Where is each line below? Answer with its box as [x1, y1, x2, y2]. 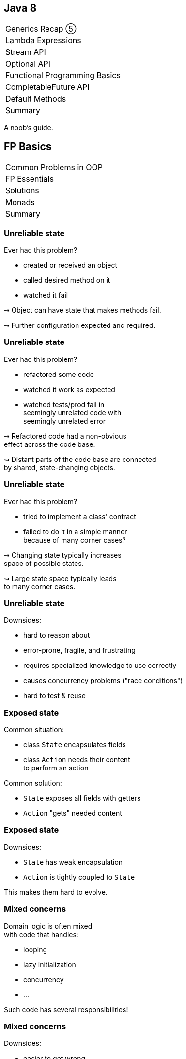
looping [23, 945, 47, 954]
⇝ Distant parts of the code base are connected [4, 455, 156, 463]
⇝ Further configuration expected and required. [4, 321, 155, 330]
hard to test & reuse [23, 691, 86, 700]
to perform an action [23, 764, 89, 772]
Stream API [5, 47, 46, 57]
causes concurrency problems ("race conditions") [23, 676, 183, 685]
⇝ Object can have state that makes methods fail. [4, 306, 161, 315]
